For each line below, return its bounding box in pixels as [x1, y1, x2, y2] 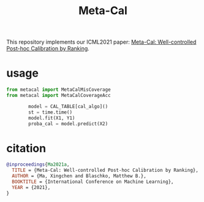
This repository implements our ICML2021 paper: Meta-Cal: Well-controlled [6, 38, 197, 46]
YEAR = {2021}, [12, 184, 51, 190]
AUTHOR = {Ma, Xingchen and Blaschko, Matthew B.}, [12, 173, 147, 179]
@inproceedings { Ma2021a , [6, 161, 70, 168]
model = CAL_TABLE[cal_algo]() [28, 103, 108, 109]
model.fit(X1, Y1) [28, 115, 75, 121]
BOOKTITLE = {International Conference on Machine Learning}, [12, 179, 174, 185]
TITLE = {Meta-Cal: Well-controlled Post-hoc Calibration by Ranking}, [12, 167, 199, 174]
